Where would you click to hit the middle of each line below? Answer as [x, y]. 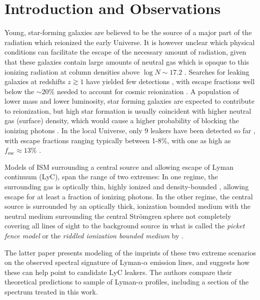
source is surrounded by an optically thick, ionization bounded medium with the [127, 206]
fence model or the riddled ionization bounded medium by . [94, 235]
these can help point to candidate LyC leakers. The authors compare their [118, 272]
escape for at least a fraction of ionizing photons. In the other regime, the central [129, 196]
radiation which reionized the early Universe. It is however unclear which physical [130, 42]
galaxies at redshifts [35, 81]
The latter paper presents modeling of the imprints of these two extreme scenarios [130, 252]
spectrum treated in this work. [51, 291]
